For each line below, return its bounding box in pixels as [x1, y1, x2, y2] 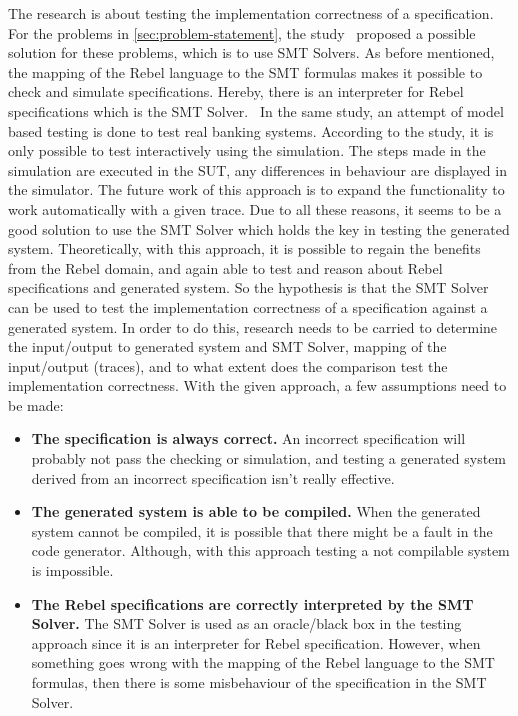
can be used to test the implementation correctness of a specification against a [8, 296, 488, 317]
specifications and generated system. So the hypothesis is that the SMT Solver [8, 277, 489, 298]
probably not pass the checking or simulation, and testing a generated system [31, 448, 507, 469]
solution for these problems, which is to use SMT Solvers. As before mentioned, [8, 42, 495, 63]
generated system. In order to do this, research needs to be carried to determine [8, 316, 498, 337]
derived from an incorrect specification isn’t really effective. [31, 467, 395, 488]
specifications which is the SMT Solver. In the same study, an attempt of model [8, 100, 504, 121]
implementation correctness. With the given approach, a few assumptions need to [8, 375, 507, 396]
